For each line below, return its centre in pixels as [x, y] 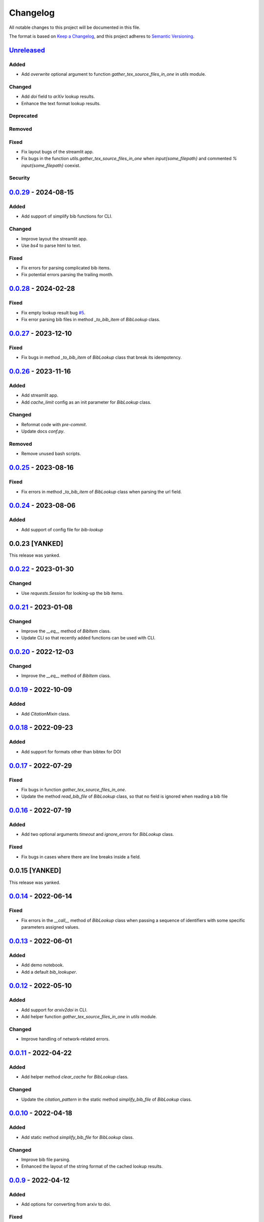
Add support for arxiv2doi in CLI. [54, 1010]
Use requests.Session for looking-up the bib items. [72, 593]
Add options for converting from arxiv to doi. [66, 1204]
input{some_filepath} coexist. [51, 165]
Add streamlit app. [40, 395]
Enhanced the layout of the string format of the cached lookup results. [92, 1166]
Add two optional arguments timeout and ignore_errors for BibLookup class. [98, 834]
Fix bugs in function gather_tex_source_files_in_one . [74, 789]
